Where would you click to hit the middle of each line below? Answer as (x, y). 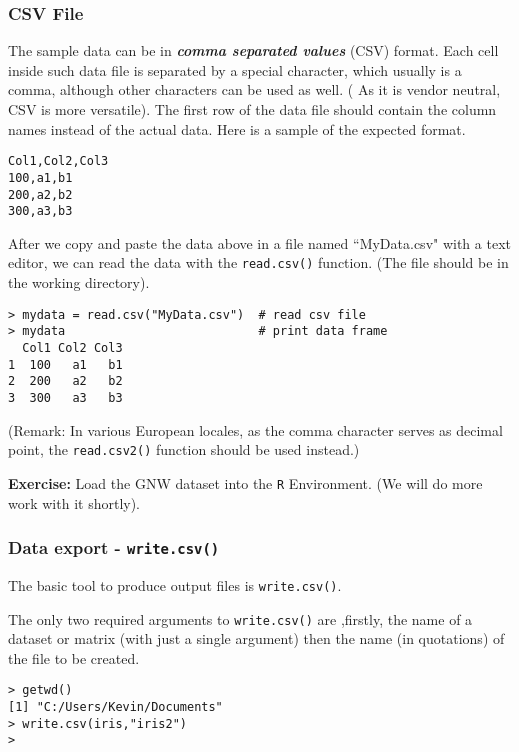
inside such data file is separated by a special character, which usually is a (235, 69)
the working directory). (79, 282)
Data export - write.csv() (114, 547)
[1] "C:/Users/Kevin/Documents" (115, 707)
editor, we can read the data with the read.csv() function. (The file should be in (258, 262)
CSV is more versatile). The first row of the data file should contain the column (252, 109)
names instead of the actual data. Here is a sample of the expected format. (237, 128)
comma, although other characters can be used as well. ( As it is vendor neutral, (254, 89)
